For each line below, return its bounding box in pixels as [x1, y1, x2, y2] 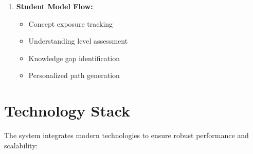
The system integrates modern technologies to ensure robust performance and [4, 130, 249, 141]
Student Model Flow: [16, 1, 93, 11]
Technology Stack [4, 100, 131, 121]
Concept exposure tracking [28, 18, 113, 29]
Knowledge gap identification [28, 52, 120, 63]
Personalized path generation [28, 70, 120, 81]
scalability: [4, 140, 38, 150]
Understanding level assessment [28, 35, 128, 46]
